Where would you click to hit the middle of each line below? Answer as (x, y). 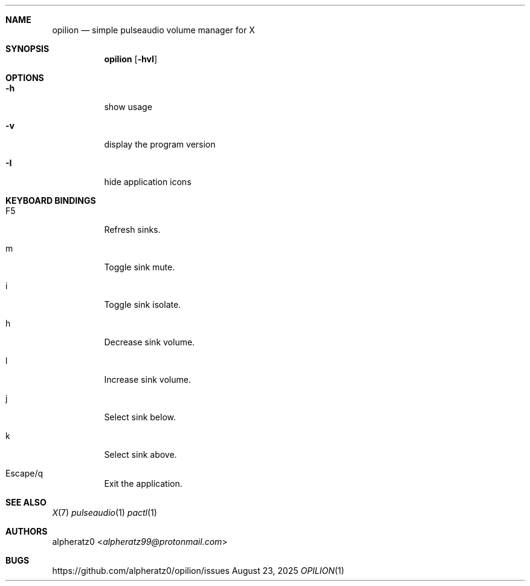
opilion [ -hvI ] (131, 59)
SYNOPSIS (27, 49)
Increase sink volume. (147, 379)
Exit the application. (143, 483)
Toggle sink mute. (140, 267)
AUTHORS (27, 531)
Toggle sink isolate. (143, 304)
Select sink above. (141, 454)
